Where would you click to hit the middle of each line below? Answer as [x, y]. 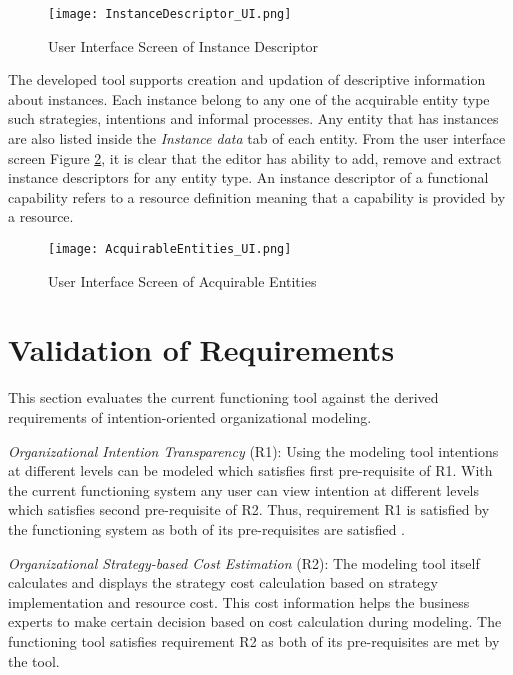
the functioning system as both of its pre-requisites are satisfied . [206, 528]
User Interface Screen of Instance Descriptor [183, 45]
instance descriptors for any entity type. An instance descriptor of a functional [248, 177]
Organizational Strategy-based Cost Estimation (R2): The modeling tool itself [244, 562]
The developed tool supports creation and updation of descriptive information [247, 79]
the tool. [34, 660]
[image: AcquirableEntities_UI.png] [170, 249]
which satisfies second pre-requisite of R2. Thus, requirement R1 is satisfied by [249, 509]
